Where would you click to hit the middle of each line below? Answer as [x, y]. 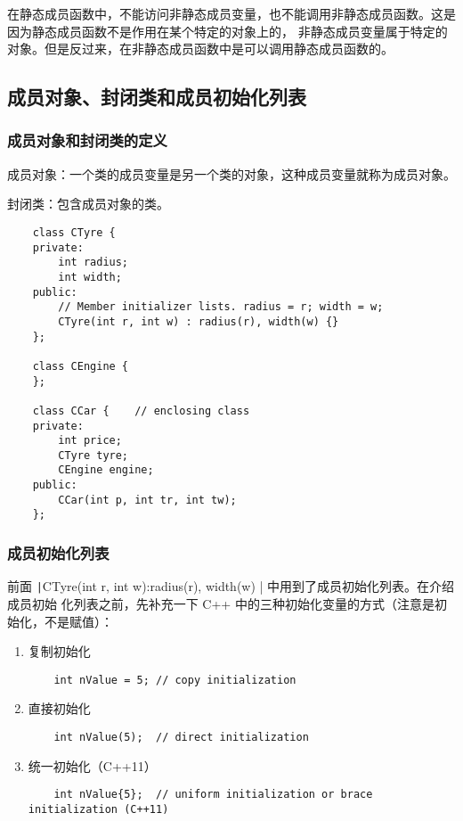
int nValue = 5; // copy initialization [175, 680]
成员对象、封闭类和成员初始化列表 [157, 97]
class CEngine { [81, 366]
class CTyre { [74, 232]
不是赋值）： [78, 621]
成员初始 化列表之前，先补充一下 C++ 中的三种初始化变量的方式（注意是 [221, 603]
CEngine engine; [106, 470]
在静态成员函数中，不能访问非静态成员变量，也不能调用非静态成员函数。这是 [231, 13]
